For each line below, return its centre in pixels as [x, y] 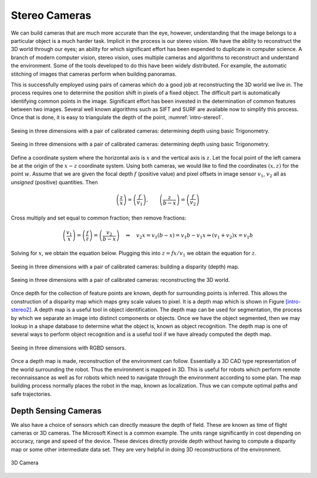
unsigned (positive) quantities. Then [54, 182]
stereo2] [21, 310]
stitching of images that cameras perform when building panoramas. [94, 74]
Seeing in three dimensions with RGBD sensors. [68, 348]
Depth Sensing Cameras [56, 411]
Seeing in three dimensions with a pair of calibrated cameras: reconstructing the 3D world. [120, 280]
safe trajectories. [31, 394]
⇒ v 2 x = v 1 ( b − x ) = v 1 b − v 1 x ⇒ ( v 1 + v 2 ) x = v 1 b [189, 236]
